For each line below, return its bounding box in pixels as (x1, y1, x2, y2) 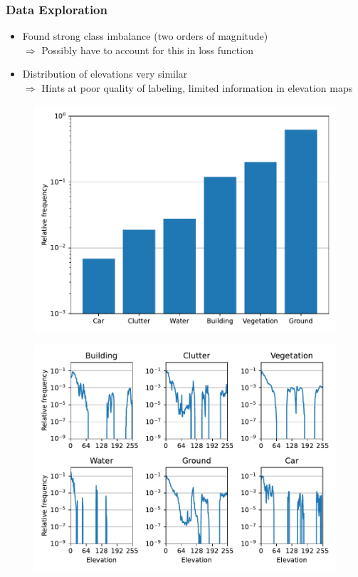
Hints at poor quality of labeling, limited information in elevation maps (41, 80, 353, 95)
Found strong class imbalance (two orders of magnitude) (22, 28, 268, 43)
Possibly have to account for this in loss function (41, 42, 253, 57)
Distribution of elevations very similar (22, 66, 188, 81)
